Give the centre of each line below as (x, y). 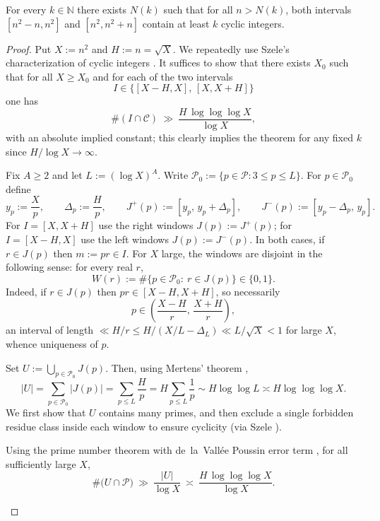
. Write (173, 175)
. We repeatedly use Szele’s (231, 48)
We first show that (46, 412)
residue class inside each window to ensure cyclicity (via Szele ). (144, 426)
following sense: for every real (69, 267)
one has (22, 101)
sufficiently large (41, 463)
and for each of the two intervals (163, 76)
